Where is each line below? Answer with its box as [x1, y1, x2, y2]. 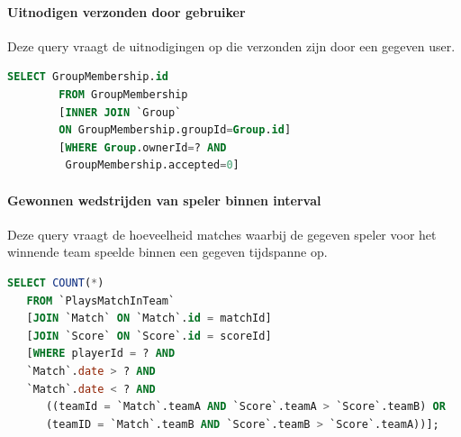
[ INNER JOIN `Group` [59, 105, 182, 119]
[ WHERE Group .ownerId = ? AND [59, 141, 227, 154]
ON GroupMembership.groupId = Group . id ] [59, 123, 292, 137]
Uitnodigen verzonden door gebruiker [7, 2, 246, 21]
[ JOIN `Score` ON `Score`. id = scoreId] [26, 329, 272, 342]
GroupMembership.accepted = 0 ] [65, 159, 240, 172]
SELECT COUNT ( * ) [7, 276, 104, 289]
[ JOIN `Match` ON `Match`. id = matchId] [26, 312, 272, 325]
